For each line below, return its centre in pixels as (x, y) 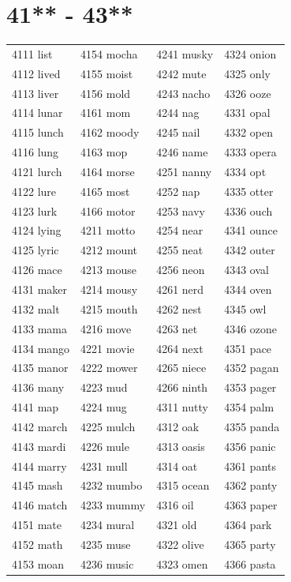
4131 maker (40, 289)
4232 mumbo (112, 485)
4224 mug (104, 407)
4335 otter (249, 191)
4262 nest (179, 308)
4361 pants (250, 466)
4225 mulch (108, 426)
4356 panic (250, 446)
